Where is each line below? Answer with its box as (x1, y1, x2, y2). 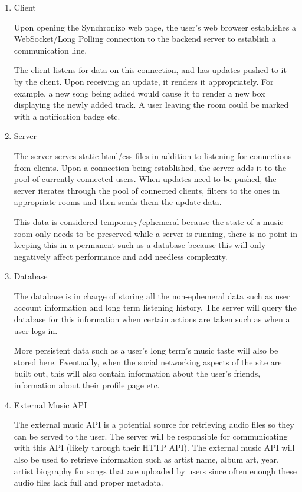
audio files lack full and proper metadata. (14, 476, 163, 488)
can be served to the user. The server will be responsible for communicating (14, 430, 288, 442)
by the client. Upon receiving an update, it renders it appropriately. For (14, 75, 274, 87)
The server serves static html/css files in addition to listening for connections (14, 149, 292, 161)
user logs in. (14, 324, 58, 336)
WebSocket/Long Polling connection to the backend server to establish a (14, 32, 276, 45)
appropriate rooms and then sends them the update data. (14, 196, 222, 208)
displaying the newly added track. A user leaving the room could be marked (14, 98, 289, 111)
